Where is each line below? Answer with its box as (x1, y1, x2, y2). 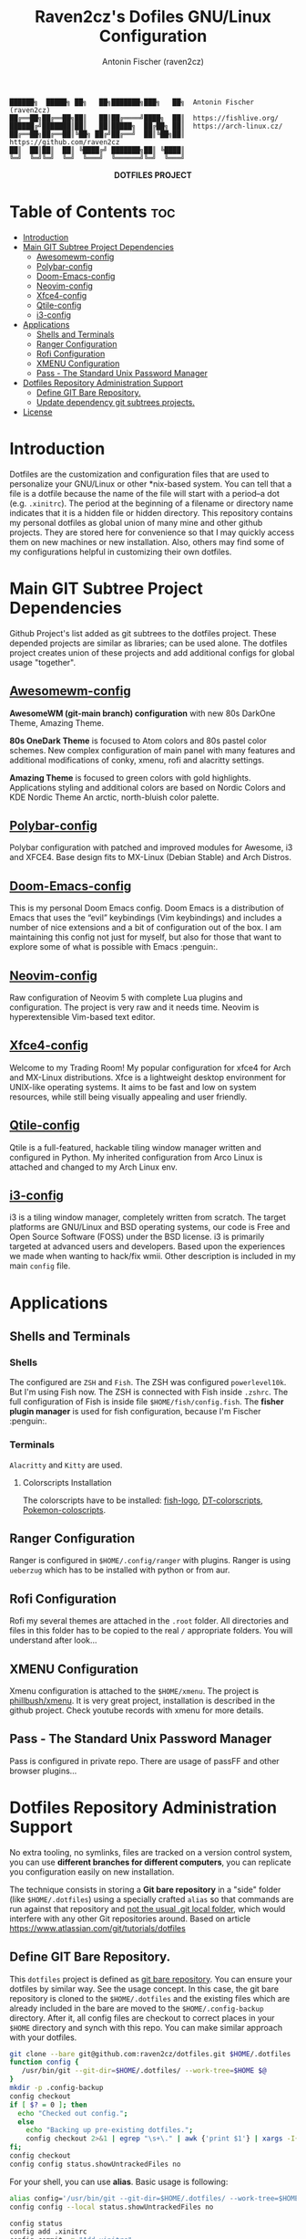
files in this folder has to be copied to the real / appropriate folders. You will (9, 1625, 293, 1636)
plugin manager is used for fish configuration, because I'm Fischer (9, 1406, 261, 1417)
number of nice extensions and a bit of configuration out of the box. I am (9, 922, 282, 933)
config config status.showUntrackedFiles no (9, 2160, 181, 2169)
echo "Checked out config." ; (17, 2108, 128, 2118)
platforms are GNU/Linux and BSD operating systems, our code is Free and (9, 1222, 291, 1233)
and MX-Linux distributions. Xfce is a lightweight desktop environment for (9, 1071, 287, 1083)
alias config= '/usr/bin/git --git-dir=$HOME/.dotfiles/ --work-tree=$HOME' (9, 2193, 303, 2202)
